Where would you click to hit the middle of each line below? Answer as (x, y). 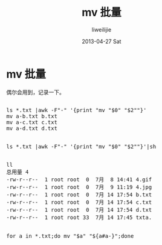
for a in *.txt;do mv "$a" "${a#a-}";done (70, 236)
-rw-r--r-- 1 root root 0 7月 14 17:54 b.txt (79, 194)
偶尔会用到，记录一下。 (35, 92)
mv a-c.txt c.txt (32, 122)
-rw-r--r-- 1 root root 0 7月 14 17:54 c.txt (79, 202)
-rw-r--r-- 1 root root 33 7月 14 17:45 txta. (79, 217)
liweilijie (102, 29)
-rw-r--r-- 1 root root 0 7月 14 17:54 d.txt (79, 210)
